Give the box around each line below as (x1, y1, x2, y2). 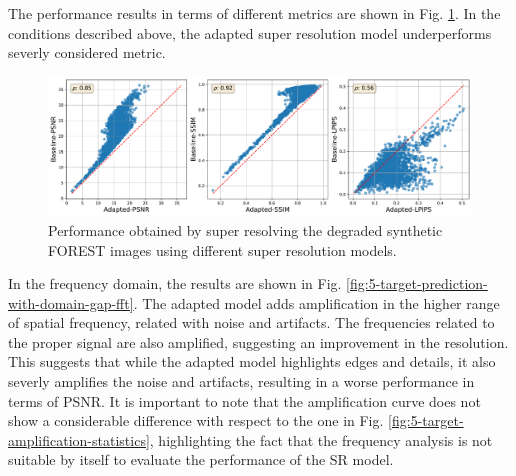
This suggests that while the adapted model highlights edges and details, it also (8, 351, 496, 372)
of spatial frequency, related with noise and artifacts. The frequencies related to (8, 312, 495, 333)
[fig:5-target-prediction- (346, 273, 488, 294)
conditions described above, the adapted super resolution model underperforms (8, 22, 492, 43)
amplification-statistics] (8, 429, 150, 450)
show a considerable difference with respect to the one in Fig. (8, 410, 384, 431)
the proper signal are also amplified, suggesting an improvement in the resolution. (8, 331, 509, 352)
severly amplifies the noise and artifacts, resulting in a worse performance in (8, 371, 475, 392)
